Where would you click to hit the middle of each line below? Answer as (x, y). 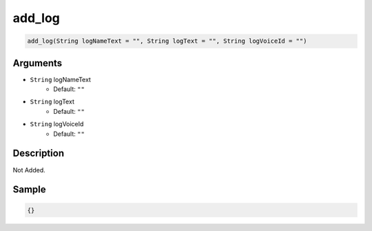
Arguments (38, 63)
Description (39, 153)
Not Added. (29, 170)
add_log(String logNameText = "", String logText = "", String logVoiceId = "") (167, 41)
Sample (29, 190)
